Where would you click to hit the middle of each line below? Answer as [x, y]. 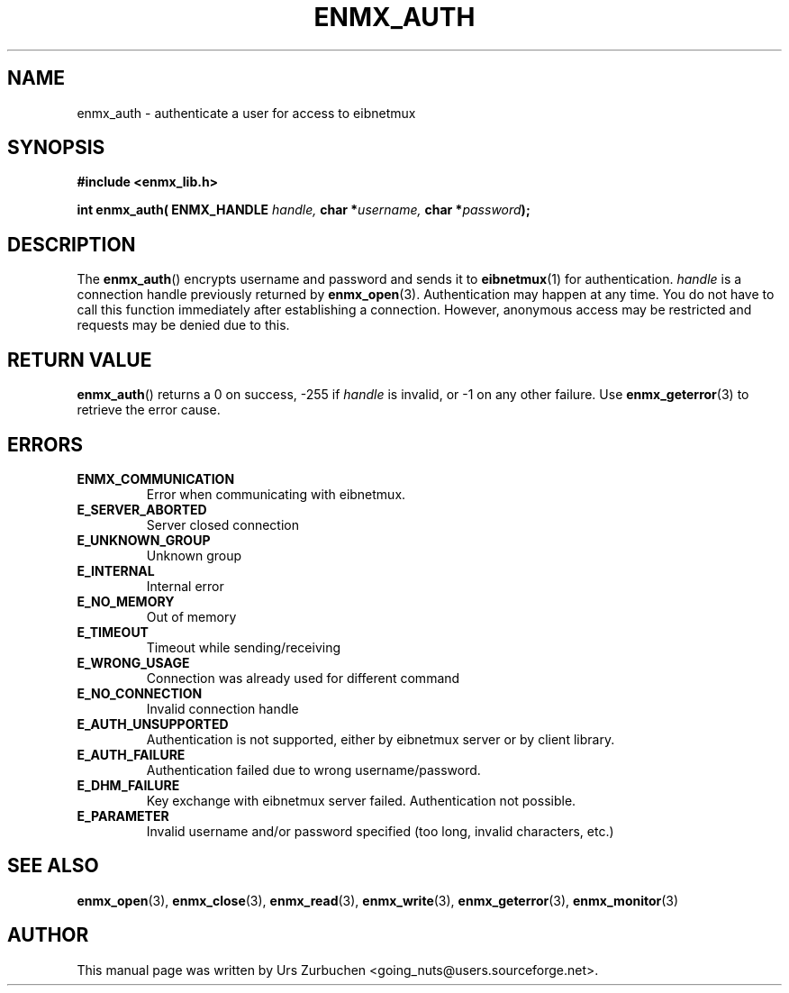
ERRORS [45, 444]
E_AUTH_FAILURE [131, 754]
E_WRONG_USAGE [133, 662]
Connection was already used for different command [303, 678]
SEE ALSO [53, 866]
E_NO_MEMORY [126, 601]
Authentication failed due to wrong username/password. [313, 770]
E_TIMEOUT [113, 632]
